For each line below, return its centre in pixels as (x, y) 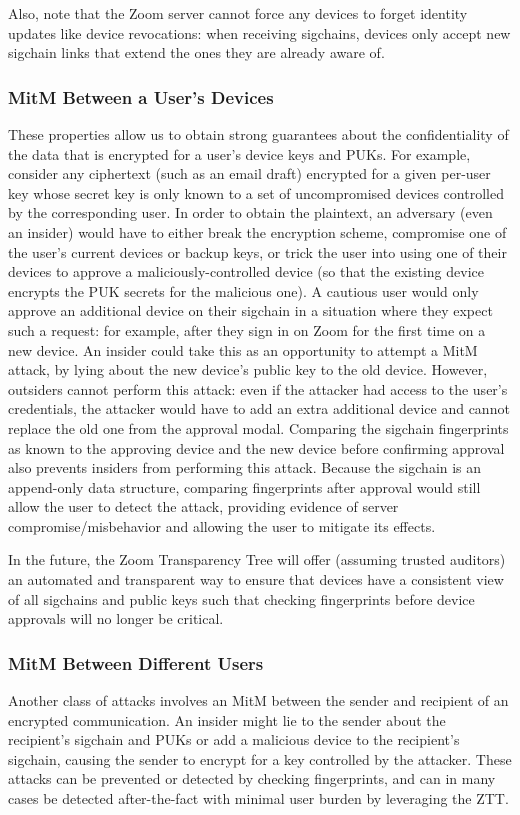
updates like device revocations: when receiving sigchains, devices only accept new (259, 32)
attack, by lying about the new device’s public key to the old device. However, (248, 369)
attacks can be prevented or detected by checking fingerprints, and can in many (252, 778)
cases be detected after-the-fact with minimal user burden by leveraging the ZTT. (258, 798)
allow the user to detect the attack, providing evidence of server (203, 506)
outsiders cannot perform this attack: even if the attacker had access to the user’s (258, 388)
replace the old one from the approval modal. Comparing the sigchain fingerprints (258, 427)
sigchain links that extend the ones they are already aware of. (196, 52)
